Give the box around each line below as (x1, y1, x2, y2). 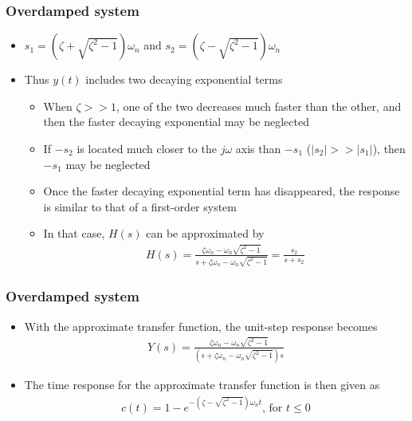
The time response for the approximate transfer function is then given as (24, 376, 380, 393)
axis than (235, 140, 281, 156)
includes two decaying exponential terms (85, 71, 283, 88)
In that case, (43, 225, 105, 242)
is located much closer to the (77, 140, 217, 156)
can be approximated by (146, 225, 265, 242)
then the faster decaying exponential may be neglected (43, 113, 309, 130)
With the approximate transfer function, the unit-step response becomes (24, 317, 378, 334)
